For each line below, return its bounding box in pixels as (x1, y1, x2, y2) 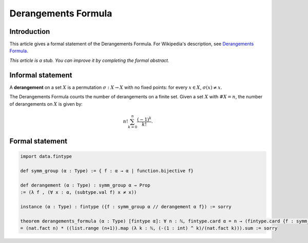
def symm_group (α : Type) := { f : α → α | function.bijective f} (20, 168, 194, 174)
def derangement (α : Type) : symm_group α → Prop (20, 182, 151, 188)
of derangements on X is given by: (9, 100, 83, 107)
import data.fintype (20, 154, 72, 159)
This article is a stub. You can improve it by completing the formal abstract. (9, 57, 169, 64)
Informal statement (9, 71, 72, 79)
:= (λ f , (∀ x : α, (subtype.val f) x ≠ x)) (20, 190, 137, 195)
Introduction (9, 27, 50, 36)
